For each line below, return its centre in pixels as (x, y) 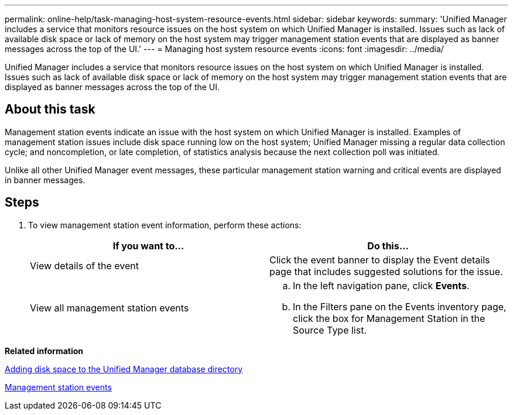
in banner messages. (45, 180)
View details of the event (84, 265)
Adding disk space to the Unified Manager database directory (124, 369)
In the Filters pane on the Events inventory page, (400, 306)
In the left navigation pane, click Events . (381, 285)
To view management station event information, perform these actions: (165, 225)
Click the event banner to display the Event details (380, 260)
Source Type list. (330, 330)
